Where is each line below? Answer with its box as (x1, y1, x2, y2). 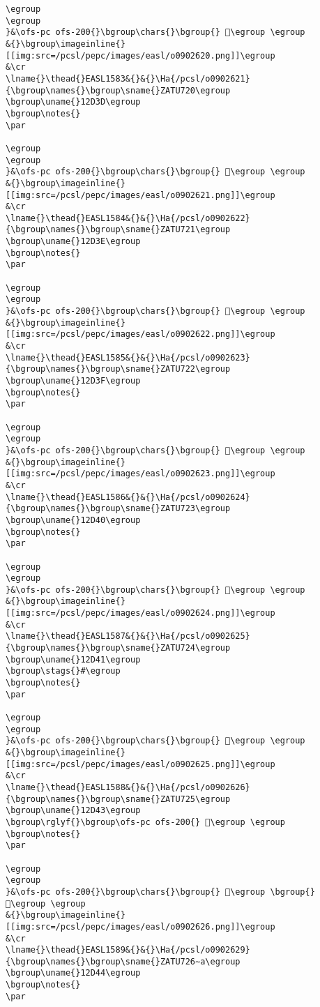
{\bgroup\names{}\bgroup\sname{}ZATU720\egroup (6, 85, 231, 96)
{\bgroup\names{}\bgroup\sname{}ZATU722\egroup (6, 364, 231, 374)
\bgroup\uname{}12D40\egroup (6, 515, 141, 525)
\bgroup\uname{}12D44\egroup (6, 968, 141, 978)
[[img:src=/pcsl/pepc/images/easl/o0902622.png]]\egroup (6, 329, 275, 340)
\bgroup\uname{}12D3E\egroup (6, 236, 141, 247)
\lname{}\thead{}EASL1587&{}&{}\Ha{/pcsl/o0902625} (6, 631, 250, 642)
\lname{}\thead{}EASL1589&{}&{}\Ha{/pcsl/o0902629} (6, 945, 250, 955)
